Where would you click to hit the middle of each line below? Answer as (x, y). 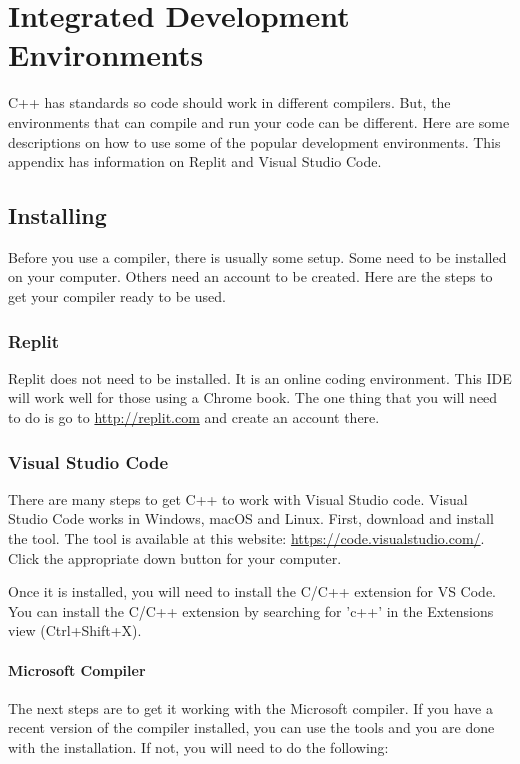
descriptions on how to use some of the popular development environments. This (254, 141)
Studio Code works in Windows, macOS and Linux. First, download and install (251, 518)
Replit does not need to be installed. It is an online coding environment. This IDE (260, 377)
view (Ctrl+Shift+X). (75, 630)
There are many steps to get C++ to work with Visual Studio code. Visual (238, 498)
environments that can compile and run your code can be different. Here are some (259, 121)
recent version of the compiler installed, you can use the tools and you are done (251, 727)
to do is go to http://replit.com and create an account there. (194, 417)
